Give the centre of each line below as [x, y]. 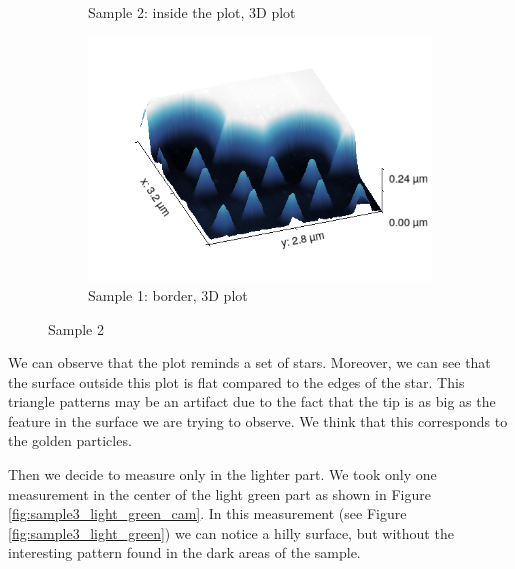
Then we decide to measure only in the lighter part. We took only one [222, 474]
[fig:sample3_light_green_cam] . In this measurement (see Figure [207, 513]
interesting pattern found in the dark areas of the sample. [184, 552]
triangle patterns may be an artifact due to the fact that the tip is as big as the [252, 401]
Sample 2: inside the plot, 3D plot [192, 12]
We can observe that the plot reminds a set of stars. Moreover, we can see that [249, 362]
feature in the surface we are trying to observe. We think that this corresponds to [258, 420]
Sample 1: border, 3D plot [168, 294]
